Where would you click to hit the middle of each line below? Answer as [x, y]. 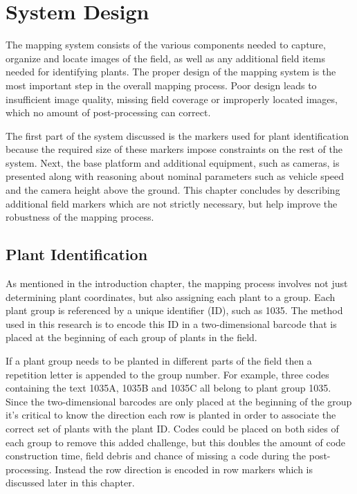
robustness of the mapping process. [80, 217]
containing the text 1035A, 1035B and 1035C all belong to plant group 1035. [168, 388]
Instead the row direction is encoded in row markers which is [184, 469]
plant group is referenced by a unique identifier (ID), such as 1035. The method [174, 310]
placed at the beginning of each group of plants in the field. [131, 337]
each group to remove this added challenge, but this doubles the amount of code [176, 442]
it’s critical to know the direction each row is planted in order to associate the [171, 415]
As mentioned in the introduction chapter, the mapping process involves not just [177, 283]
